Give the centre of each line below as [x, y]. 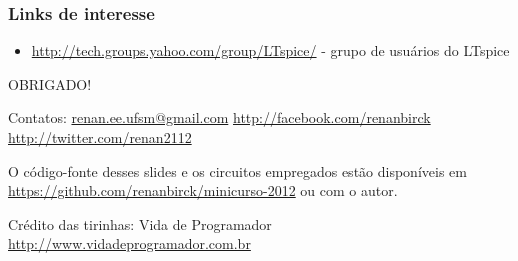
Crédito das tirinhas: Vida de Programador [140, 223]
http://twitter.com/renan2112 [100, 137]
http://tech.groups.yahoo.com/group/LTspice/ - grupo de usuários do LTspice [270, 50]
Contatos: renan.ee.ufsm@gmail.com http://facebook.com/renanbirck [219, 117]
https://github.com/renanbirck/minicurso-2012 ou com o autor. [203, 190]
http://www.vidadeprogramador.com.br [129, 243]
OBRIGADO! [50, 83]
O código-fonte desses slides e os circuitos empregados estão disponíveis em [237, 170]
